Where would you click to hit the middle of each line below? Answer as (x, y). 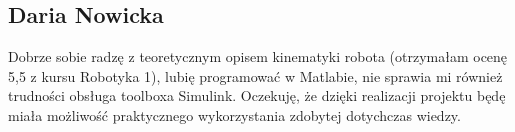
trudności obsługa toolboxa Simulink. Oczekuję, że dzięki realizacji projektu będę (257, 95)
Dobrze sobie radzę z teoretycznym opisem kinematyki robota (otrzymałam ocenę (258, 56)
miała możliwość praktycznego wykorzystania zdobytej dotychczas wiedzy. (234, 114)
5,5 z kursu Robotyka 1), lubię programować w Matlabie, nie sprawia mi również (255, 75)
